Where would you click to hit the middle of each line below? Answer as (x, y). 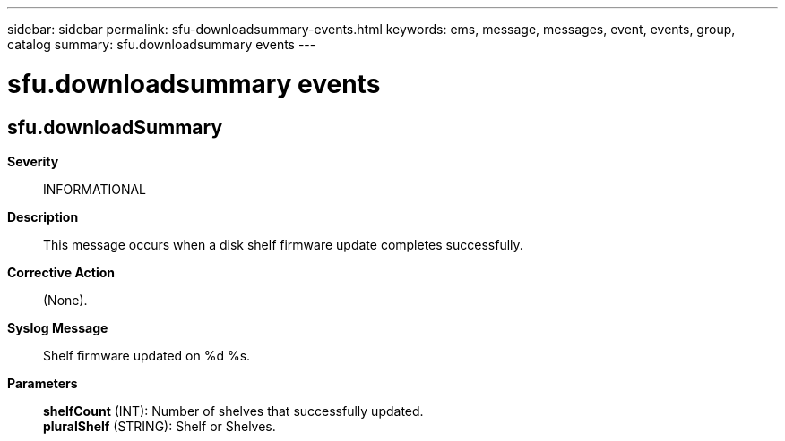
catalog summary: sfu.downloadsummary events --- (162, 44)
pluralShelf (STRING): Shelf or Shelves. (160, 426)
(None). (65, 300)
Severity (33, 161)
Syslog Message (58, 327)
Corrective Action (61, 272)
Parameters (43, 383)
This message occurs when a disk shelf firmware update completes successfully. (283, 244)
